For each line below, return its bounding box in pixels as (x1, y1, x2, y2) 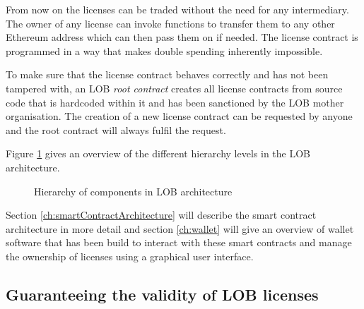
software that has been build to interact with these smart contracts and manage (6, 235, 352, 250)
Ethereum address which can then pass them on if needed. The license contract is (6, 30, 358, 44)
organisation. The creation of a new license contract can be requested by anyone (6, 109, 353, 123)
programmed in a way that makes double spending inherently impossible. (6, 43, 323, 58)
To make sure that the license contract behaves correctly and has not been (6, 67, 329, 82)
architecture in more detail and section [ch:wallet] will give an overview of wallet (6, 221, 354, 236)
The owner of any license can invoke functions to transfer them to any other (6, 16, 335, 30)
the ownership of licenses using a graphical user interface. (6, 248, 254, 263)
